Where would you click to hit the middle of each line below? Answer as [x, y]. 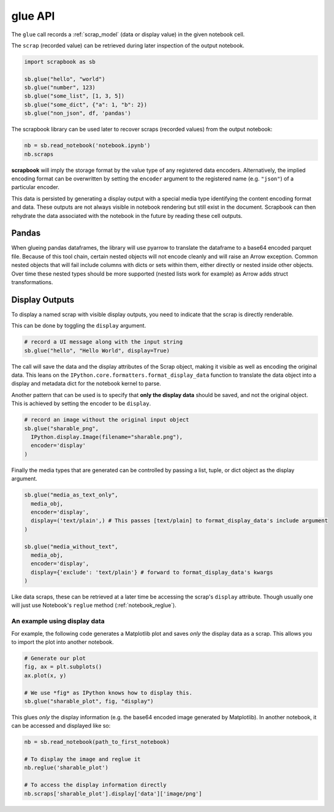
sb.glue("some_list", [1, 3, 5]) [74, 96]
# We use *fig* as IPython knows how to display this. [108, 693]
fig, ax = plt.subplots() [63, 667]
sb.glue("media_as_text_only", [71, 495]
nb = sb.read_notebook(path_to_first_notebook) [97, 742]
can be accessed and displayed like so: [61, 726]
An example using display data [58, 621]
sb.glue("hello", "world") [65, 79]
